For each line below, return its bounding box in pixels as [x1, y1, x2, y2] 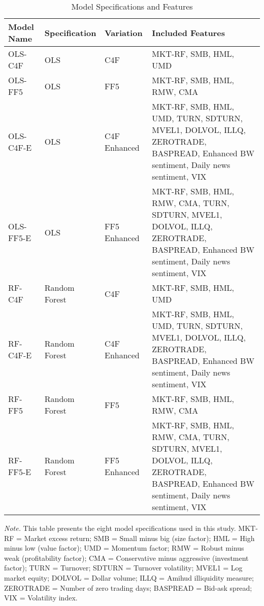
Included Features [152, 26, 225, 39]
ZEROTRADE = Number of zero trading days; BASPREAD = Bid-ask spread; [4, 582, 252, 593]
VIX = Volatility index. [4, 592, 78, 603]
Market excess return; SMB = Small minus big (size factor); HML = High [24, 532, 255, 543]
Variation [104, 26, 143, 39]
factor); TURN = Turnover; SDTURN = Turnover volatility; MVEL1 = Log [4, 562, 243, 573]
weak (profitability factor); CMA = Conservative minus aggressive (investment [4, 552, 249, 563]
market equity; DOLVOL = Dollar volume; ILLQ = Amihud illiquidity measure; [4, 572, 254, 583]
